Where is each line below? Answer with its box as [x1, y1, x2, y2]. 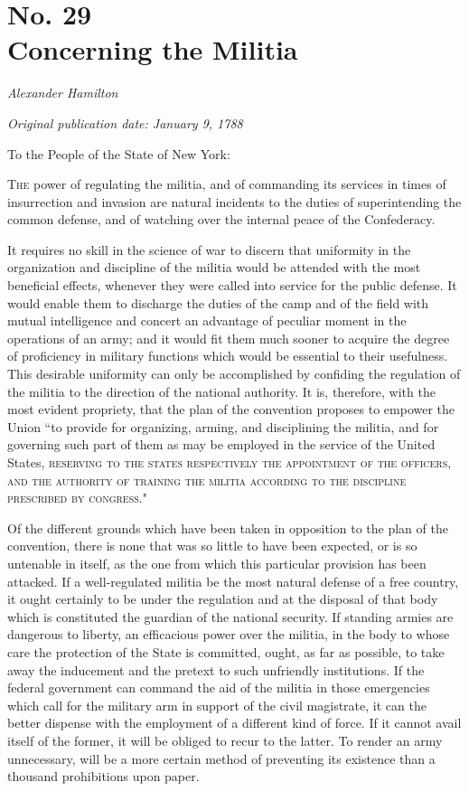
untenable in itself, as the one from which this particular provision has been [7, 553, 427, 572]
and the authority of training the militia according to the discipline [7, 470, 407, 489]
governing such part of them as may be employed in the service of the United [7, 435, 436, 454]
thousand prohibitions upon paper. [7, 767, 200, 786]
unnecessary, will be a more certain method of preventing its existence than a [7, 749, 436, 767]
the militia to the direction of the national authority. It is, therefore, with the [7, 381, 436, 400]
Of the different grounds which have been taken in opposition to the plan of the [7, 518, 448, 537]
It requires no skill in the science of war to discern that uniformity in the [7, 240, 411, 259]
